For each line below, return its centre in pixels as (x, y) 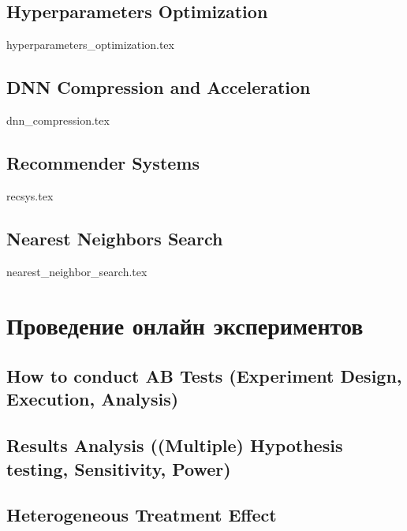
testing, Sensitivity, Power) (119, 468)
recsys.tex (30, 195)
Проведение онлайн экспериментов (185, 325)
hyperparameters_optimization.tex (90, 45)
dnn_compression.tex (58, 120)
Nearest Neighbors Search (115, 238)
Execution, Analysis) (93, 399)
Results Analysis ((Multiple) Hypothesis (175, 445)
